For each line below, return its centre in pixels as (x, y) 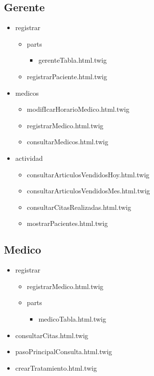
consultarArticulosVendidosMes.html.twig (88, 191)
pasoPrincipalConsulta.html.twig (64, 351)
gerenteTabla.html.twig (73, 60)
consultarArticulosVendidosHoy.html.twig (88, 174)
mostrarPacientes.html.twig (67, 223)
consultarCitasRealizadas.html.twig (79, 207)
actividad (29, 158)
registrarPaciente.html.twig (67, 76)
